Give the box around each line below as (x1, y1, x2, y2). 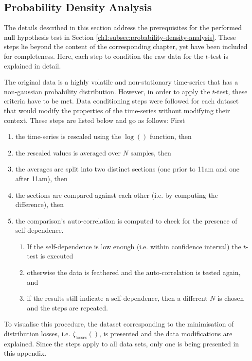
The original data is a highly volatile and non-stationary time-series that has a (4, 77, 238, 87)
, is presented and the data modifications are (99, 328, 233, 339)
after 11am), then (15, 173, 68, 183)
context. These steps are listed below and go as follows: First (4, 115, 185, 125)
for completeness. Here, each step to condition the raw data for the (4, 51, 203, 61)
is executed (40, 251, 73, 261)
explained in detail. (4, 60, 61, 70)
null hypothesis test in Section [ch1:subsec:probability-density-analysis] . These (4, 32, 236, 42)
